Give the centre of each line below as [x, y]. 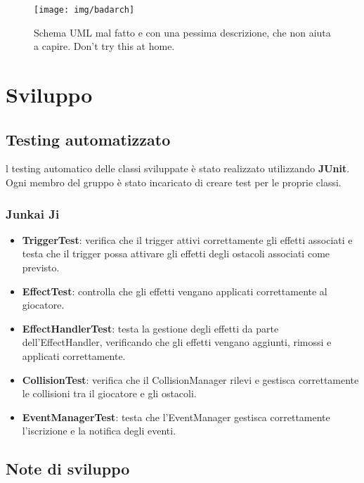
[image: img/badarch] [84, 10]
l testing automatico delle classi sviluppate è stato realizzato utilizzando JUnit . [178, 168]
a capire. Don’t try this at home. [104, 46]
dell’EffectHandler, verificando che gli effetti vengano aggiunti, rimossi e [177, 342]
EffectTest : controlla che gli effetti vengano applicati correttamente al [175, 291]
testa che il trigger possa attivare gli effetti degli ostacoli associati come [176, 253]
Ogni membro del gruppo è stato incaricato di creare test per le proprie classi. [174, 182]
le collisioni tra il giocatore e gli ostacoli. [109, 393]
